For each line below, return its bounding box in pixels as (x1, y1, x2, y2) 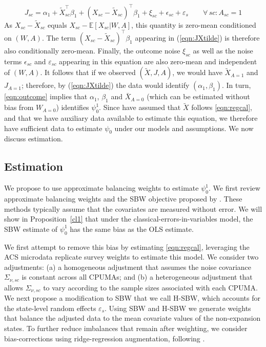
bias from (4, 102, 34, 113)
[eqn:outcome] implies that (4, 91, 88, 102)
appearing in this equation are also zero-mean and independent (59, 56, 257, 66)
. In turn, (222, 80, 251, 90)
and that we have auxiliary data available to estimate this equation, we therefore (4, 113, 258, 123)
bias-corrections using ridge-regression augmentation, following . (4, 333, 205, 343)
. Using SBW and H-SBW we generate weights (105, 302, 251, 313)
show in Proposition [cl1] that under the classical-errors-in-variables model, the (4, 213, 253, 224)
